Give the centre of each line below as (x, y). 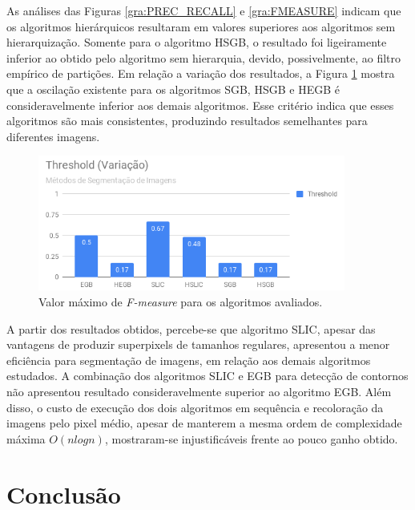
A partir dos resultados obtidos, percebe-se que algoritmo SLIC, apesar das (191, 328)
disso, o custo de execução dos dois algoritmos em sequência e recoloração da (195, 407)
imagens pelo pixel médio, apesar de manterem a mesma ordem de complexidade (204, 423)
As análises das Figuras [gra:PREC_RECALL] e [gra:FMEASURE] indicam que (204, 10)
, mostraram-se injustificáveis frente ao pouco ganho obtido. (251, 438)
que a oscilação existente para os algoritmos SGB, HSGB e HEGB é (173, 89)
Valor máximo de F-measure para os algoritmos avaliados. (181, 302)
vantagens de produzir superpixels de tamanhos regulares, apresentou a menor (198, 344)
